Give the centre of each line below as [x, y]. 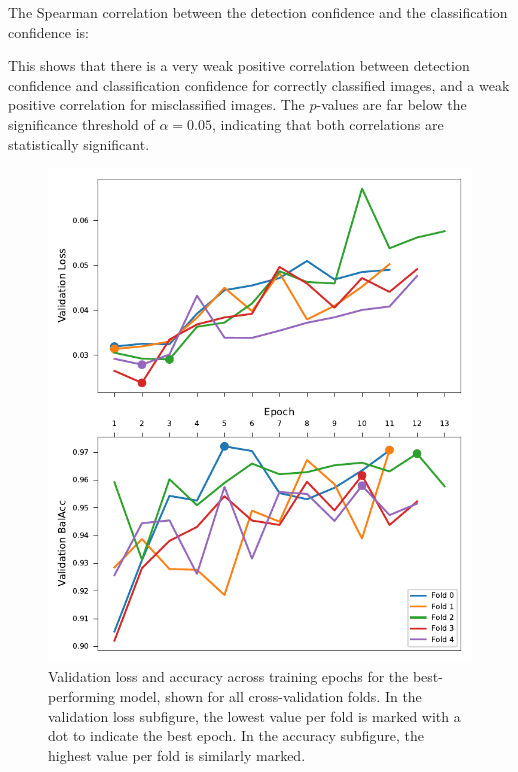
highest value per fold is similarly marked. [177, 754]
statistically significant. [79, 143]
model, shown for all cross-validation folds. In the [270, 695]
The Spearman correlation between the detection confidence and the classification [258, 12]
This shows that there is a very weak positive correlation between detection [239, 65]
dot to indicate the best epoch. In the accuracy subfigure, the [236, 735]
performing [81, 695]
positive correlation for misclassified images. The [156, 104]
